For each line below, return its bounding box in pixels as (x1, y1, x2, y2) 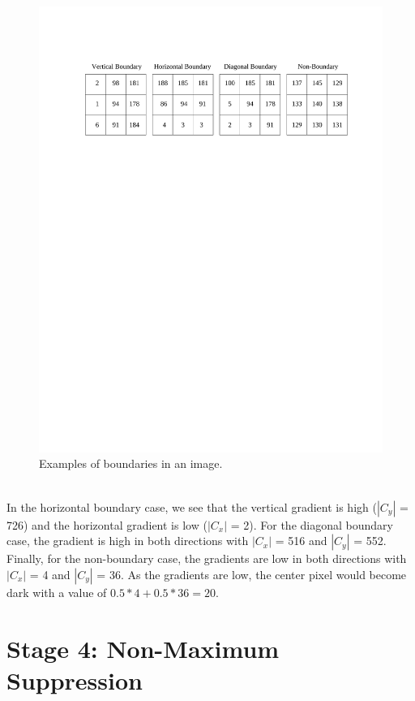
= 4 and (29, 565, 71, 582)
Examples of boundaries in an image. (39, 455, 223, 472)
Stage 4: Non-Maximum (6, 631, 280, 664)
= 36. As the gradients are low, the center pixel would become (96, 565, 407, 582)
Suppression (6, 663, 143, 696)
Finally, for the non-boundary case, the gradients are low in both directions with (6, 550, 407, 567)
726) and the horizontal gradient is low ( (6, 516, 207, 533)
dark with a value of (6, 583, 107, 600)
